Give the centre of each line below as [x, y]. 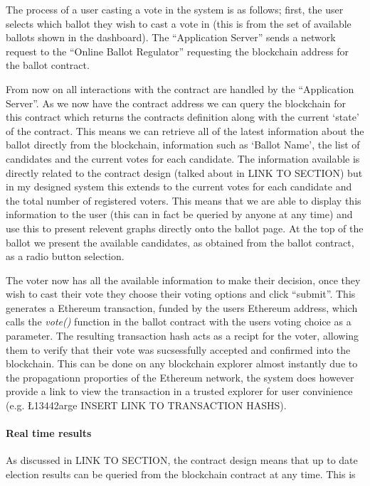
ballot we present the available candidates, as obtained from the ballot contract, [180, 242]
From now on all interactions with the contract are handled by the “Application [180, 88]
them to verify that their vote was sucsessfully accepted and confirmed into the [178, 349]
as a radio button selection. [65, 256]
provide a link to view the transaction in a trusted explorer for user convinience [179, 391]
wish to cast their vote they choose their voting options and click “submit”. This [181, 294]
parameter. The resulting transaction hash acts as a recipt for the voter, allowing [183, 336]
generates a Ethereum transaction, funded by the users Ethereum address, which [182, 307]
